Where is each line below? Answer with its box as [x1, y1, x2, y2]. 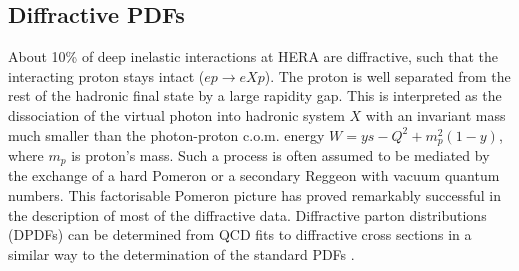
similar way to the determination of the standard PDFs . [8, 243, 355, 264]
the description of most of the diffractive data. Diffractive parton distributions [8, 204, 487, 225]
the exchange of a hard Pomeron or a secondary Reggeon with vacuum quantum [8, 165, 500, 186]
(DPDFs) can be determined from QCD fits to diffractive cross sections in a [8, 224, 472, 245]
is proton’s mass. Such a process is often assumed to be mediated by [71, 145, 490, 166]
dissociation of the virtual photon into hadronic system [8, 104, 345, 125]
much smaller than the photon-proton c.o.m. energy [8, 124, 325, 145]
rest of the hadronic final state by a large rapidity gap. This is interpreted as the [8, 85, 502, 106]
